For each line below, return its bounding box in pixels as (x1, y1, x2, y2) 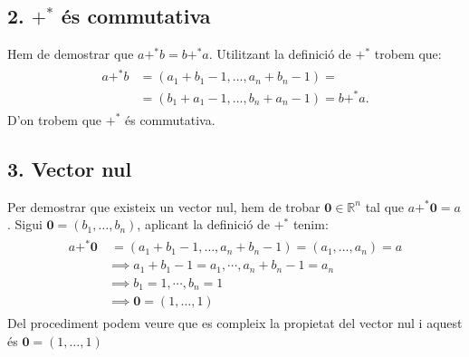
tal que (365, 197, 405, 216)
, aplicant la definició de (137, 215, 270, 234)
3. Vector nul (7, 154, 132, 182)
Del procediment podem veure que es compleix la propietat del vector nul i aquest (7, 314, 463, 333)
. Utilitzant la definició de (208, 44, 351, 63)
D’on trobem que (7, 110, 102, 129)
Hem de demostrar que (7, 44, 134, 63)
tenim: (292, 215, 329, 234)
